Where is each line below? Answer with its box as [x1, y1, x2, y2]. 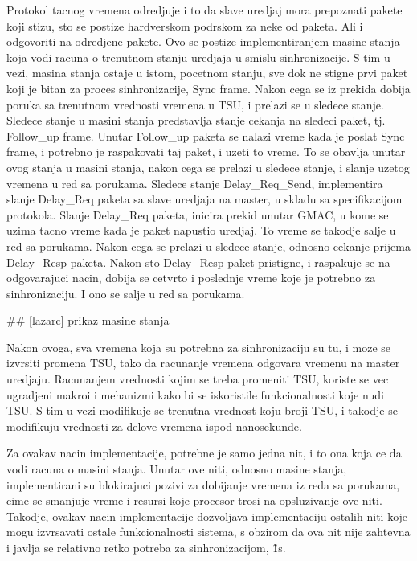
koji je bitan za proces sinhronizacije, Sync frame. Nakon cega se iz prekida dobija [6, 80, 411, 96]
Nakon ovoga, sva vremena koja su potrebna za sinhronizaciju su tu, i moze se [6, 338, 391, 355]
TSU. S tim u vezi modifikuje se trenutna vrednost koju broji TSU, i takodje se [6, 402, 398, 419]
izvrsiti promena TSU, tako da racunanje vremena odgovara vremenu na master [6, 354, 400, 371]
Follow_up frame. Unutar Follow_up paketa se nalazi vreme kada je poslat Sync [6, 127, 405, 144]
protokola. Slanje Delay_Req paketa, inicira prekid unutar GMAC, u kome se [6, 206, 389, 223]
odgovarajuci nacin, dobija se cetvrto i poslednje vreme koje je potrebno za [6, 269, 376, 286]
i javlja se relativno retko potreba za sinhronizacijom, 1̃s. [6, 539, 286, 555]
